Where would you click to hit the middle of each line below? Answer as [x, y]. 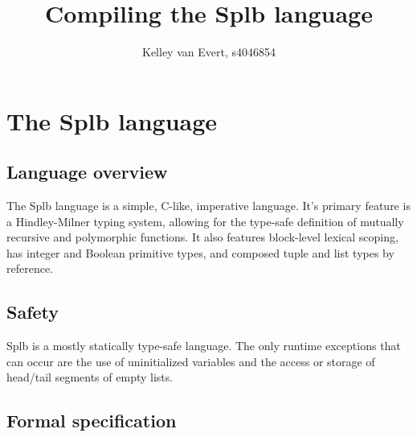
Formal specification [92, 421]
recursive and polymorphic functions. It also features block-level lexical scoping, [202, 237]
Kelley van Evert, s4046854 [209, 52]
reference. [30, 268]
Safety [33, 312]
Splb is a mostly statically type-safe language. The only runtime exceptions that [204, 346]
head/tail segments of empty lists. [90, 377]
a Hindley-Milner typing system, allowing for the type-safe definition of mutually [205, 221]
